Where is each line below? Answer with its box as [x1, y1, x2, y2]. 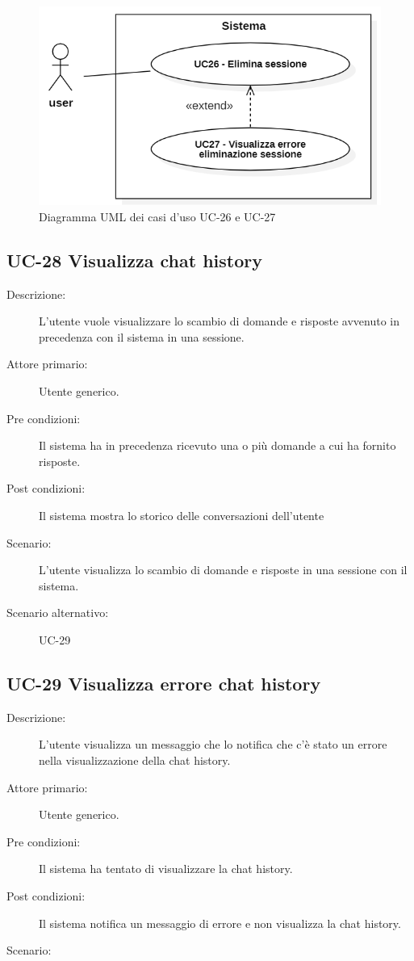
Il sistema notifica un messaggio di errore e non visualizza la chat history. [39, 914, 401, 931]
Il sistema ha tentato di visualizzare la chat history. [39, 860, 293, 877]
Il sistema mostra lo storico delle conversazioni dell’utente [39, 507, 324, 524]
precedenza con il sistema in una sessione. [39, 328, 245, 345]
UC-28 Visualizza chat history [6, 247, 263, 272]
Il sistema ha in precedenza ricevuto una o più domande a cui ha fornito [39, 437, 396, 454]
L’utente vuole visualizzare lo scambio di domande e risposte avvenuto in [39, 313, 400, 329]
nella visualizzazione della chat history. [39, 751, 231, 768]
